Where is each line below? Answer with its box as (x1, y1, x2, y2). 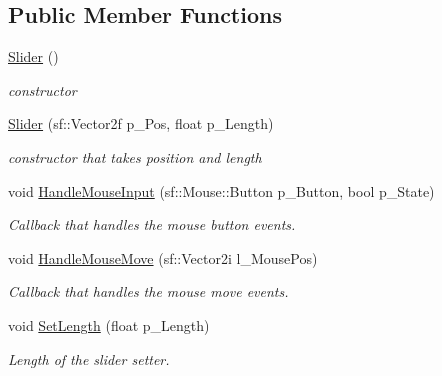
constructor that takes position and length (8, 146, 262, 167)
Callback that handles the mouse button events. (8, 214, 296, 235)
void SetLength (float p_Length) (8, 314, 210, 335)
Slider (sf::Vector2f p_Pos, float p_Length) (8, 113, 274, 134)
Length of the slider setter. (8, 348, 170, 369)
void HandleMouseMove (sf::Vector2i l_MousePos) (8, 247, 318, 268)
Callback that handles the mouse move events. (8, 281, 289, 302)
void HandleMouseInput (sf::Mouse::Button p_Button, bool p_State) (8, 180, 435, 201)
